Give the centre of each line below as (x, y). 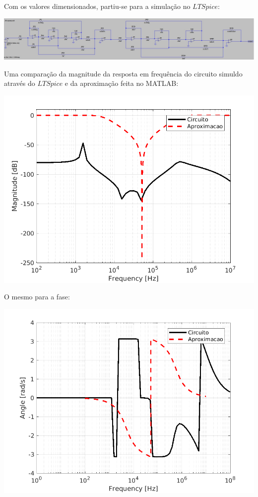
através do (20, 83)
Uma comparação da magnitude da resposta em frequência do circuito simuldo (123, 73)
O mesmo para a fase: (37, 297)
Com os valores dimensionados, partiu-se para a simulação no (97, 6)
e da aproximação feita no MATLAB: (122, 83)
